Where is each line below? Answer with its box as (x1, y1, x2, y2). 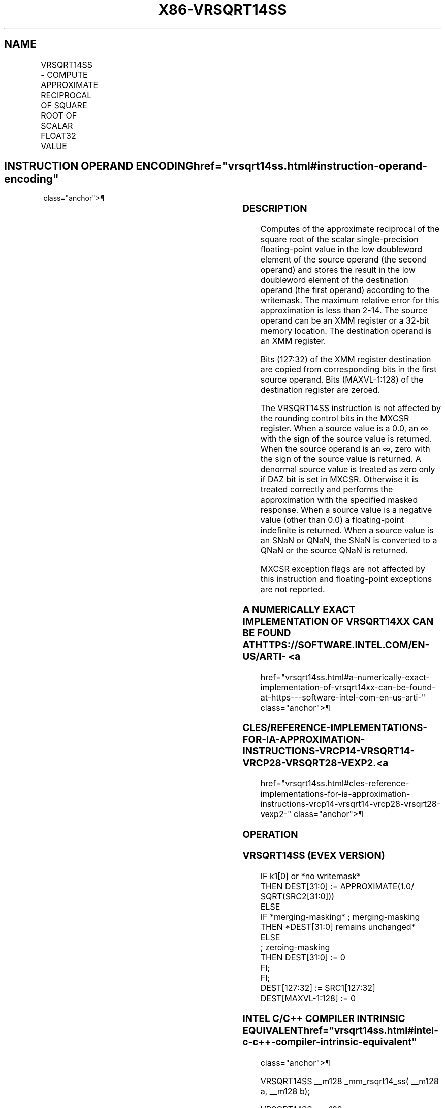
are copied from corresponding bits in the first (260, 364, 437, 375)
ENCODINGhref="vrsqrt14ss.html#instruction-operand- (136, 160, 427, 173)
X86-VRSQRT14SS (158, 1, 287, 18)
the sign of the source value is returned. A (260, 454, 421, 464)
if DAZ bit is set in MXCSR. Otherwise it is (260, 474, 418, 485)
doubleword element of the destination (260, 275, 408, 285)
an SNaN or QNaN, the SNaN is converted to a (260, 535, 437, 546)
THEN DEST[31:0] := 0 (260, 952, 345, 963)
